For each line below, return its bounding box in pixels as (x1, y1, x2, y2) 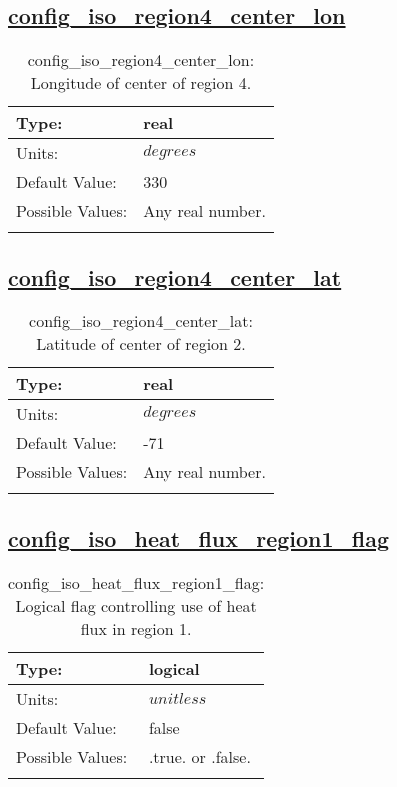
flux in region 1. (80, 616, 192, 640)
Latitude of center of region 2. (36, 332, 246, 356)
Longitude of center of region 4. (30, 71, 252, 95)
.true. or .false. (148, 744, 251, 768)
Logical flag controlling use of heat (15, 593, 257, 617)
